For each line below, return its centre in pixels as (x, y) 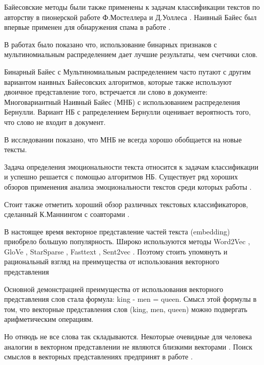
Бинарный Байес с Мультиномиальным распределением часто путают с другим (128, 71)
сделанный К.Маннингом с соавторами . (67, 214)
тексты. (16, 149)
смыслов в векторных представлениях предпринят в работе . (98, 357)
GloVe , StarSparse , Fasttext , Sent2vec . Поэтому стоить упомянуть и (116, 251)
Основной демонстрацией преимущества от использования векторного (114, 289)
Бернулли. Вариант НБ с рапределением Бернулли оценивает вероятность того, (128, 112)
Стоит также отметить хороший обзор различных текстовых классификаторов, (126, 204)
